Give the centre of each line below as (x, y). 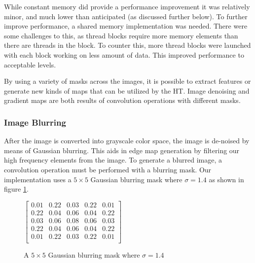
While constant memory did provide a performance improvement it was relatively (127, 6)
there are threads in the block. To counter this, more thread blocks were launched (127, 45)
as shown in (226, 179)
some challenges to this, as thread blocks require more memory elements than (121, 35)
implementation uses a (38, 179)
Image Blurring (35, 122)
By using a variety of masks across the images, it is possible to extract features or (127, 81)
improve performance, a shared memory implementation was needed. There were (126, 26)
